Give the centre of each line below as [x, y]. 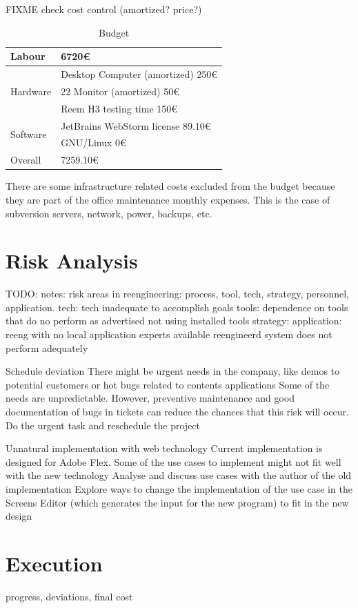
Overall [26, 160]
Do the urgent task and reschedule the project [103, 425]
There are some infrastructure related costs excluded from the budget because [170, 186]
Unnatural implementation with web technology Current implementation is [164, 448]
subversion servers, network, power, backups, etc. [109, 213]
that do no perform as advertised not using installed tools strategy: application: [174, 321]
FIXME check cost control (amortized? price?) [104, 9]
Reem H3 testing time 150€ [119, 108]
